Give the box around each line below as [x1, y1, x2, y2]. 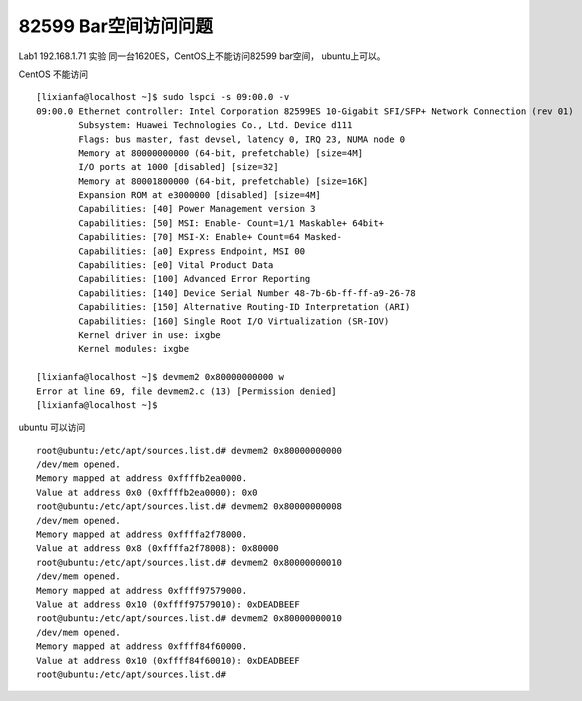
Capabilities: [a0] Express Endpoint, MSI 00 [78, 245, 305, 257]
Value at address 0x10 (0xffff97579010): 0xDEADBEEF [36, 599, 300, 610]
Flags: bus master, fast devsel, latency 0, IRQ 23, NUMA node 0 [78, 133, 406, 145]
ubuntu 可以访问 [18, 421, 86, 434]
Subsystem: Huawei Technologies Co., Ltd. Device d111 [78, 120, 353, 131]
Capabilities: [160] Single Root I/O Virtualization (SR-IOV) [78, 315, 390, 327]
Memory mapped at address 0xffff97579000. [36, 585, 248, 596]
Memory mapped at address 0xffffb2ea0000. [36, 473, 248, 484]
